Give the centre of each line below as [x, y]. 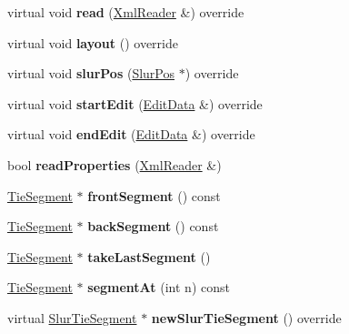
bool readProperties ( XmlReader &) [115, 164]
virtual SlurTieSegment [72, 317]
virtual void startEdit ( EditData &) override [135, 103]
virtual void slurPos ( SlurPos [91, 73]
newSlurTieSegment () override [246, 317]
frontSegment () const [154, 195]
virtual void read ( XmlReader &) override [126, 12]
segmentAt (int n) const [159, 287]
